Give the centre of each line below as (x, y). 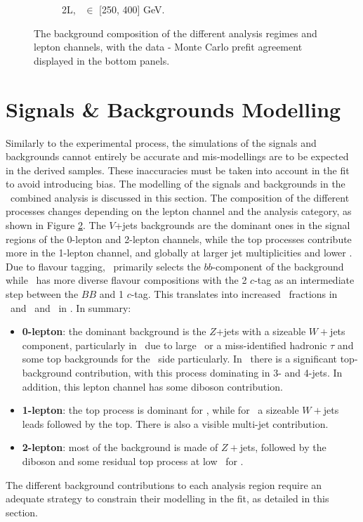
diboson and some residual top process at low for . (133, 461)
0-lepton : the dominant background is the (114, 331)
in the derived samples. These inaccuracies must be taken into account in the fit (178, 170)
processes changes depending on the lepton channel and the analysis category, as (179, 211)
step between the (42, 294)
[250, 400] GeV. (132, 9)
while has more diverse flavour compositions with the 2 (126, 280)
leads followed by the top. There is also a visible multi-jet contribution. (175, 423)
